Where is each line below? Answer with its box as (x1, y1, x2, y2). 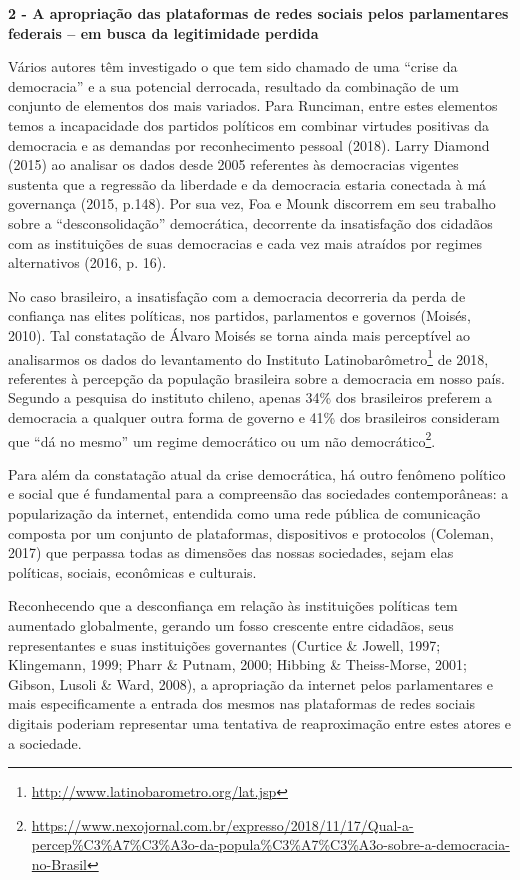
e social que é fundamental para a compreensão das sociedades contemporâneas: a (8, 483, 509, 504)
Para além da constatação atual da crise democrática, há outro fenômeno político (8, 463, 506, 484)
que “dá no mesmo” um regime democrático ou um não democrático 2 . (8, 427, 436, 451)
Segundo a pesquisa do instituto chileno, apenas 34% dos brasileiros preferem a (8, 387, 493, 408)
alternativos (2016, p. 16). (8, 252, 167, 273)
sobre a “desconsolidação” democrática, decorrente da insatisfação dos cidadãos (8, 212, 493, 233)
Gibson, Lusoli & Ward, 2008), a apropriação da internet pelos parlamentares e (8, 673, 494, 694)
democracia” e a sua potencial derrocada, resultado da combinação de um (8, 75, 460, 96)
